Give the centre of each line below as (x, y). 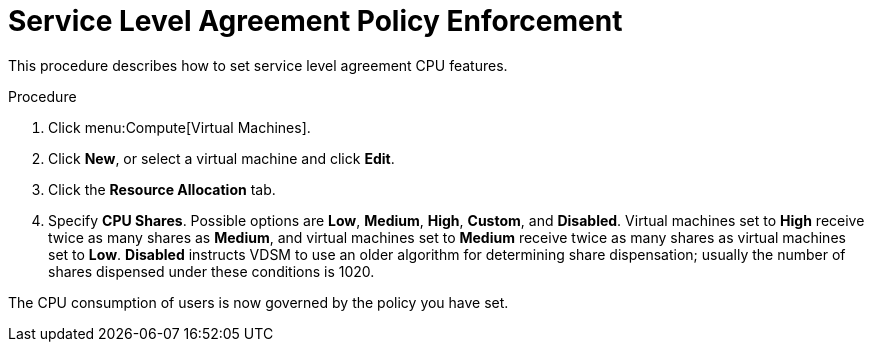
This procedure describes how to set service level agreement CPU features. (258, 65)
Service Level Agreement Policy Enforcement (315, 21)
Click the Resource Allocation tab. (162, 189)
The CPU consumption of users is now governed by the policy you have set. (258, 302)
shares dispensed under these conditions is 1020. (211, 271)
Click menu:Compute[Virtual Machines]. (179, 127)
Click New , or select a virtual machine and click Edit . (221, 158)
